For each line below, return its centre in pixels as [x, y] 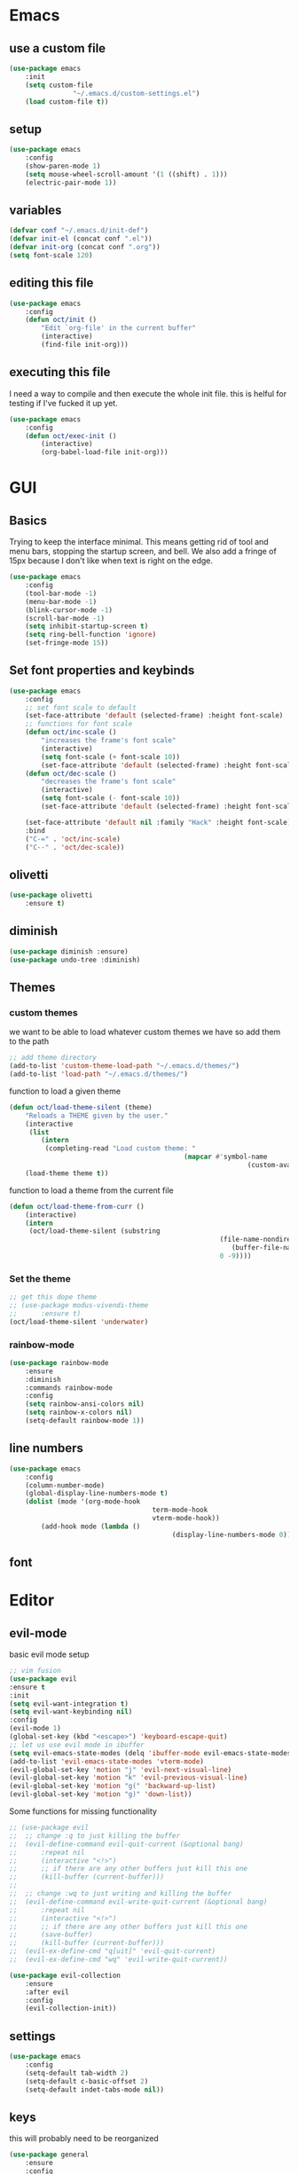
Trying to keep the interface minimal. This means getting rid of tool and [139, 542]
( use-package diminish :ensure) [69, 951]
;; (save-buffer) [51, 1935]
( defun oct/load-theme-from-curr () [77, 1206]
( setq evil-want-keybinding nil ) [71, 1712]
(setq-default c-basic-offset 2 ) [87, 2081]
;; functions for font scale [79, 724]
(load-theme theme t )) [67, 1173]
